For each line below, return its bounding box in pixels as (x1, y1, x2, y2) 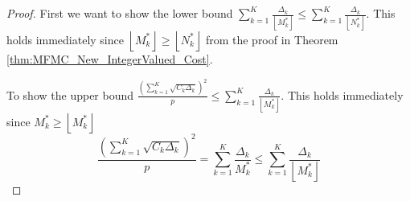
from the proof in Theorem (205, 31, 338, 47)
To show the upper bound (6, 86, 134, 103)
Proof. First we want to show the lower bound (6, 5, 233, 21)
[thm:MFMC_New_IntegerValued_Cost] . (6, 51, 213, 68)
